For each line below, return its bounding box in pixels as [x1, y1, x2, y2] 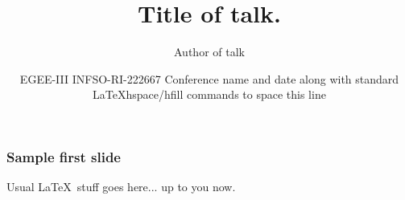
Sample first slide [6, 146, 121, 166]
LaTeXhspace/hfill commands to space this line [93, 86, 326, 103]
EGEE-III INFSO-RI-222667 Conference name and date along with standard [19, 70, 399, 87]
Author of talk [174, 43, 245, 60]
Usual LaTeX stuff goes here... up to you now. [6, 178, 236, 195]
